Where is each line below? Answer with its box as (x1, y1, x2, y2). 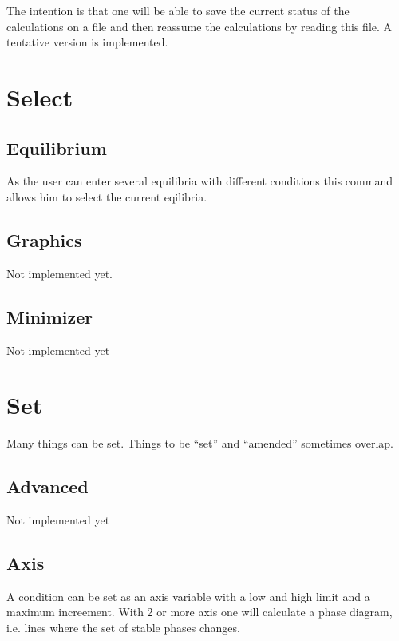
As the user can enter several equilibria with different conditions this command (6, 173, 393, 189)
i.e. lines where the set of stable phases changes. (6, 619, 240, 636)
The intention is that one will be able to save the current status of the (6, 2, 350, 18)
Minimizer (6, 304, 93, 328)
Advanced (6, 474, 89, 499)
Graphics (6, 227, 82, 252)
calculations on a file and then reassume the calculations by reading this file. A (6, 18, 393, 34)
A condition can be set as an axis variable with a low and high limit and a (6, 587, 370, 604)
